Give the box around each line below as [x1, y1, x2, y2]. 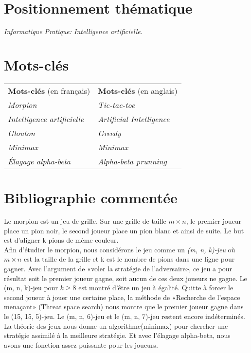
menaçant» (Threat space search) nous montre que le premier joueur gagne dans [4, 301, 244, 312]
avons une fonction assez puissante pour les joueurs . [4, 339, 158, 350]
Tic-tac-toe [98, 99, 135, 110]
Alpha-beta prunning [98, 155, 167, 167]
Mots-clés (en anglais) [98, 85, 178, 96]
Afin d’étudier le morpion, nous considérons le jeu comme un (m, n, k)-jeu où [4, 244, 235, 254]
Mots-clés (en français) [8, 85, 90, 96]
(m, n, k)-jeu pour [4, 282, 58, 293]
